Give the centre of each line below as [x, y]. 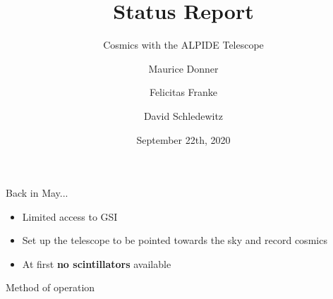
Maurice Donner [183, 68]
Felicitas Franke [183, 92]
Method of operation [50, 287]
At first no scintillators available [97, 263]
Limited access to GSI [70, 216]
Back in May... [37, 193]
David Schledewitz [183, 115]
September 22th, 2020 [183, 139]
